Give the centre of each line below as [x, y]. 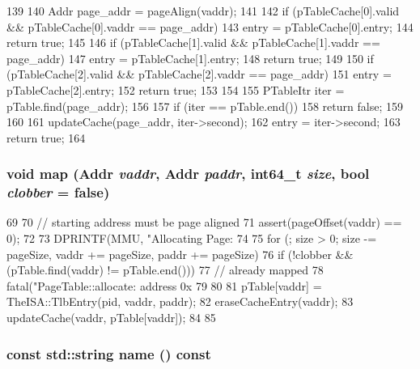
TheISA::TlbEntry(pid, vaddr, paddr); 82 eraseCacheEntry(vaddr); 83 [180, 301]
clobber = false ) [58, 192]
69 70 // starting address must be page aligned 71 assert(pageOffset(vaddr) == [204, 222]
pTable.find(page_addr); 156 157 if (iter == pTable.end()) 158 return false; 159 [205, 106]
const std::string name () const [109, 353]
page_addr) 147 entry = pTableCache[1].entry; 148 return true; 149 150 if [190, 58]
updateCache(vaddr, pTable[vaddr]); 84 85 [111, 318]
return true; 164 [46, 137]
